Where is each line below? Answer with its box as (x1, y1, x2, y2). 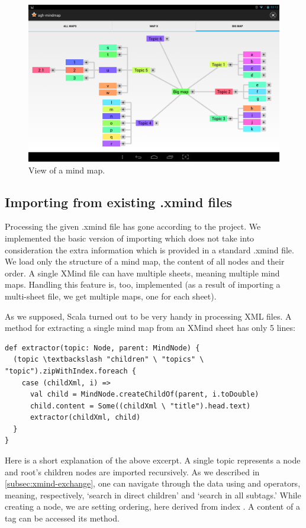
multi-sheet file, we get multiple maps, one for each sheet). (5, 289, 217, 302)
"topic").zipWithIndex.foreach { (5, 366, 136, 375)
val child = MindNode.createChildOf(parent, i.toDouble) (30, 390, 259, 399)
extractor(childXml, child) (30, 413, 141, 422)
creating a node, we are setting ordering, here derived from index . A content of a (5, 500, 300, 513)
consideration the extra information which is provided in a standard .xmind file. (5, 243, 294, 256)
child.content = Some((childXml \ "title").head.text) (30, 401, 251, 410)
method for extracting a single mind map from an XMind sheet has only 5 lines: (5, 321, 295, 334)
